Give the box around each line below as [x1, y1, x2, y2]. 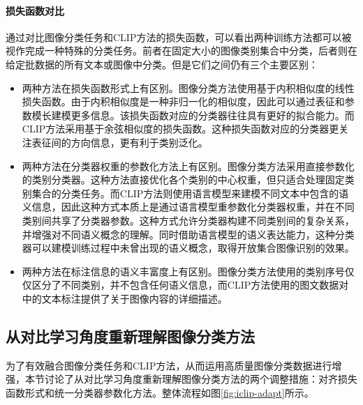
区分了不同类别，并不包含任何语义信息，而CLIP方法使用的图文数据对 [31, 277, 349, 292]
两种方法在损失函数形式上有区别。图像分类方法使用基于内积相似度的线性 [22, 80, 355, 95]
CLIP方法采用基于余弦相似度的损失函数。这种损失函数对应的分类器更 [22, 121, 339, 136]
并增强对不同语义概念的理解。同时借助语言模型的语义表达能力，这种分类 [22, 227, 355, 241]
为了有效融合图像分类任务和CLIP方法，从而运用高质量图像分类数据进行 [6, 358, 332, 372]
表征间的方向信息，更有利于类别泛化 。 [31, 135, 208, 149]
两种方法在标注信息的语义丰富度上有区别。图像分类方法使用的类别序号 [22, 263, 345, 278]
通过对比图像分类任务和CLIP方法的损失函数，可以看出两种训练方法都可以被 [6, 29, 352, 44]
